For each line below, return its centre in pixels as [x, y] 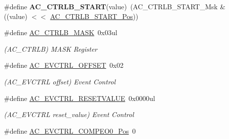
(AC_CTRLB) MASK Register [51, 49]
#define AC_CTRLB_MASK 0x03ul [61, 32]
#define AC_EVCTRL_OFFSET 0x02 [64, 65]
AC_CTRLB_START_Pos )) [94, 16]
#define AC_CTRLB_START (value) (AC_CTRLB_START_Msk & [115, 6]
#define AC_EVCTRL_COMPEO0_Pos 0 [70, 130]
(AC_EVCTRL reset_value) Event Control [69, 114]
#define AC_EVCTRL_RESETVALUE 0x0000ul [80, 98]
